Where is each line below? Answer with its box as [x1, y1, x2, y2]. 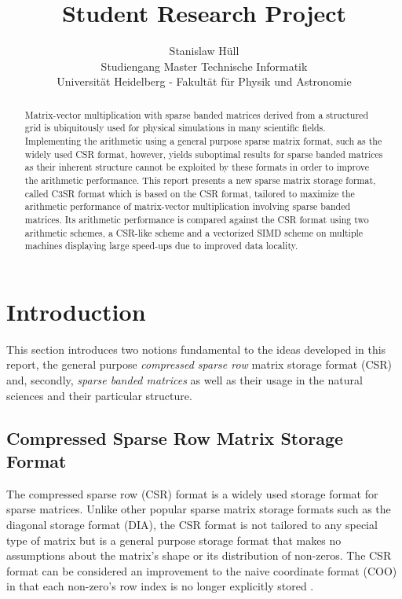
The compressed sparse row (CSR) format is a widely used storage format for [6, 485, 378, 502]
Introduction [6, 295, 146, 327]
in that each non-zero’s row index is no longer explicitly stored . [6, 578, 314, 594]
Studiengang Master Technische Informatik [100, 57, 308, 74]
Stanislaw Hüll [169, 42, 239, 59]
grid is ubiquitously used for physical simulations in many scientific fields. [24, 121, 326, 134]
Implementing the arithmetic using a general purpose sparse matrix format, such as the [24, 134, 382, 148]
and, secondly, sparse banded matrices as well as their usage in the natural [6, 372, 363, 388]
